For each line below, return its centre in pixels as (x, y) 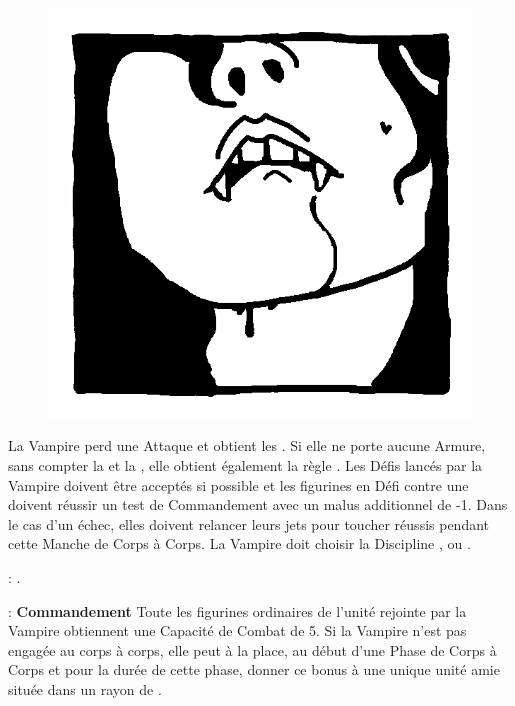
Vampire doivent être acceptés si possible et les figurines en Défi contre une (238, 484)
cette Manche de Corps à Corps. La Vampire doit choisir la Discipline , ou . (239, 543)
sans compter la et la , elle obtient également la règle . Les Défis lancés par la (245, 465)
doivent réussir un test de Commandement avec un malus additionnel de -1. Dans (258, 504)
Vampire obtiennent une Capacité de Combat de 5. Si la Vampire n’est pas (237, 630)
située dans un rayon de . (85, 688)
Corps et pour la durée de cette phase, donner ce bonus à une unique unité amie (254, 669)
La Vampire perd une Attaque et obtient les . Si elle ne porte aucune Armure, (247, 445)
